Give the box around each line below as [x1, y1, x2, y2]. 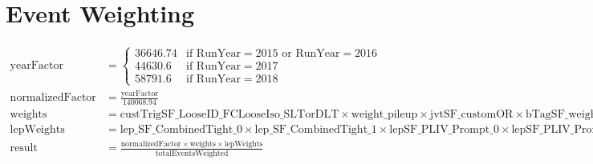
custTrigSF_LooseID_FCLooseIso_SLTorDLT [120, 108, 339, 120]
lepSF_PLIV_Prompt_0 [389, 123, 499, 135]
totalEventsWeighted [155, 149, 229, 158]
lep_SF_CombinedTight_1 [254, 123, 377, 135]
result [10, 142, 38, 154]
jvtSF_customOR [429, 108, 514, 120]
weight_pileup [351, 108, 418, 120]
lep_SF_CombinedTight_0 [120, 123, 242, 135]
